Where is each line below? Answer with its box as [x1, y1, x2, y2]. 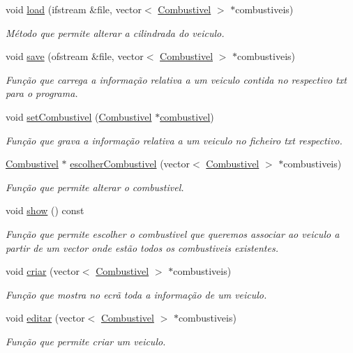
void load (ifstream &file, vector [6, 2, 142, 16]
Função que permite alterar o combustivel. [6, 179, 184, 194]
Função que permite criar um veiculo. [6, 333, 166, 348]
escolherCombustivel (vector [70, 156, 190, 171]
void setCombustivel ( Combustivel [6, 109, 152, 123]
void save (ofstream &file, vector [6, 49, 144, 63]
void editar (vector [6, 310, 85, 325]
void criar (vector [6, 264, 80, 278]
